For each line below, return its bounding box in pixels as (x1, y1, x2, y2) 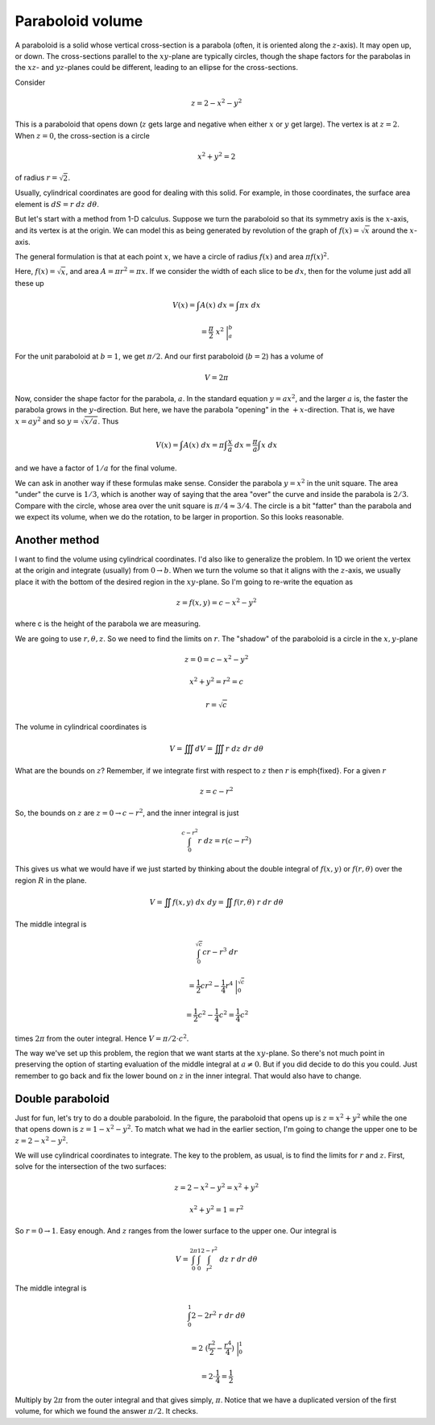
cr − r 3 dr (202, 947, 238, 957)
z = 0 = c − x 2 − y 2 (184, 653, 249, 664)
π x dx (238, 300, 261, 309)
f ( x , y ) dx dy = (172, 897, 225, 906)
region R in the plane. (14, 875, 87, 885)
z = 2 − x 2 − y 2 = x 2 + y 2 (174, 1181, 259, 1192)
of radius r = (14, 173, 58, 183)
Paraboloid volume (14, 12, 143, 30)
